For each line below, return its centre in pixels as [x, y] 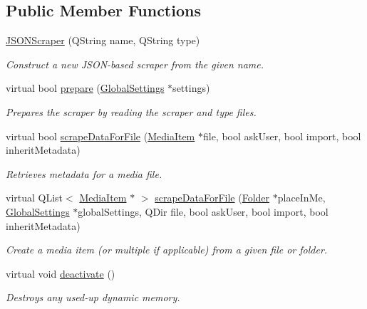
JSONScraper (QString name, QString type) [103, 40]
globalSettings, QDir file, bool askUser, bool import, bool [203, 211]
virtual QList [35, 198]
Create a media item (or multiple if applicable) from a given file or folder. [167, 250]
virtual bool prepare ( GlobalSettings [85, 88]
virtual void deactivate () [61, 273]
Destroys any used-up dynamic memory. [93, 297]
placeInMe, [301, 198]
